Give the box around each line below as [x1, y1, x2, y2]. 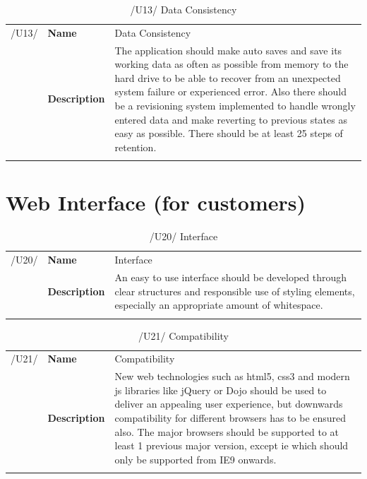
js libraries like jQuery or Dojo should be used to [114, 382, 327, 397]
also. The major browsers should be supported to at [114, 424, 339, 439]
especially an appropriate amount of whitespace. [114, 297, 323, 312]
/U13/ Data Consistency [130, 2, 237, 16]
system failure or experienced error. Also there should [114, 84, 347, 99]
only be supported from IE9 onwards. [114, 451, 277, 466]
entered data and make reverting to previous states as [114, 112, 347, 126]
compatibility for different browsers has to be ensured [114, 410, 347, 425]
